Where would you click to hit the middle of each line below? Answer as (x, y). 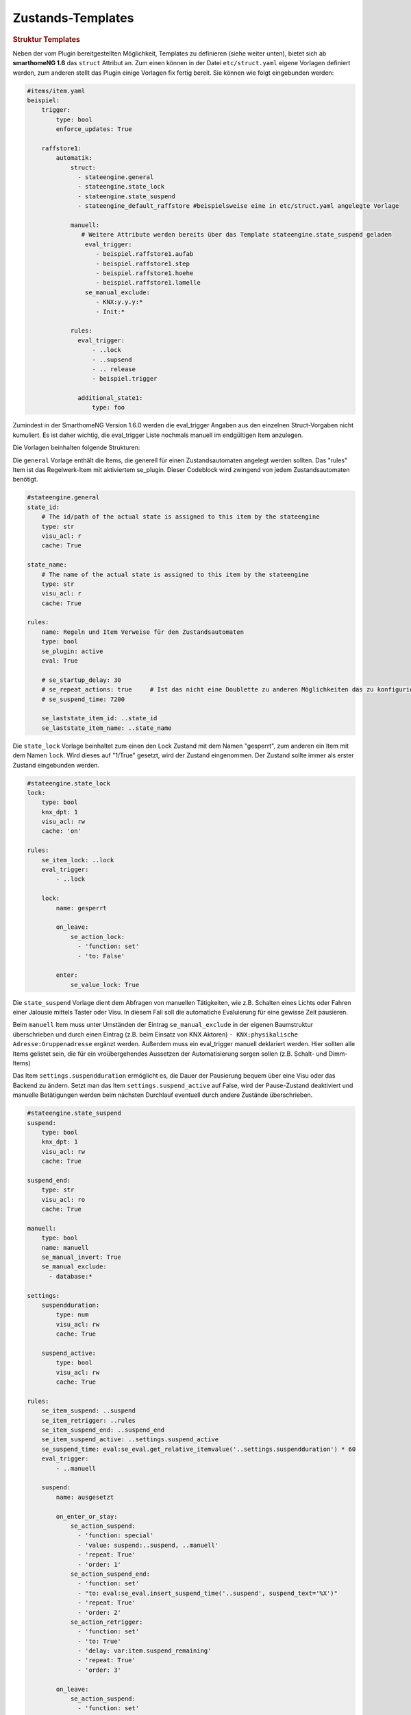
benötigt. (25, 480)
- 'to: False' (101, 956)
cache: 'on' (62, 831)
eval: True (60, 661)
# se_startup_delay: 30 (81, 680)
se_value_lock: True (105, 985)
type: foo (109, 407)
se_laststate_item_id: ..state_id (99, 718)
